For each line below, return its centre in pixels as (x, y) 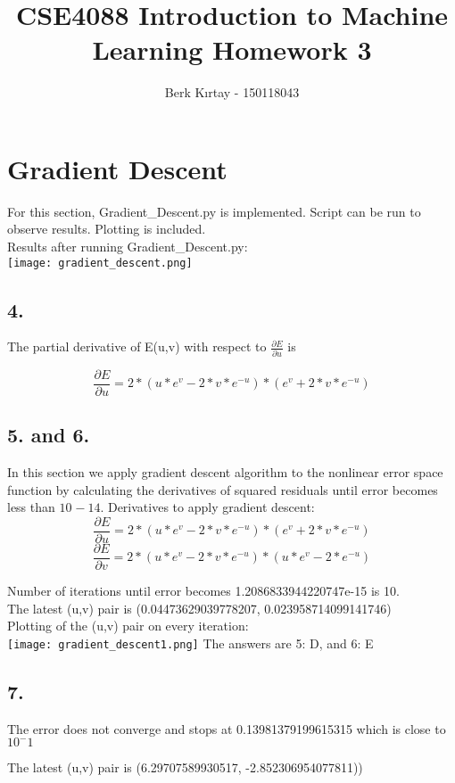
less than (31, 507)
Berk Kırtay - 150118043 (232, 92)
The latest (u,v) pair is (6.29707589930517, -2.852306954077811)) (185, 767)
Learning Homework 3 (232, 49)
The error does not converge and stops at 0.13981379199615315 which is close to (227, 728)
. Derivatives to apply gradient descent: (207, 507)
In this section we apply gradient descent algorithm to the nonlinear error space (225, 472)
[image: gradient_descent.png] (100, 263)
